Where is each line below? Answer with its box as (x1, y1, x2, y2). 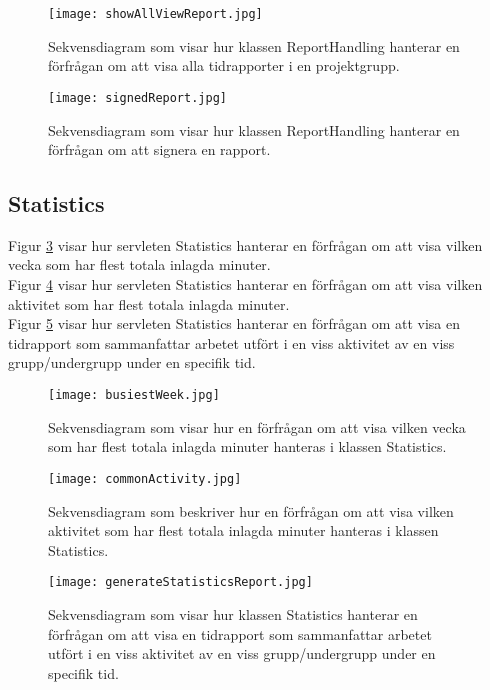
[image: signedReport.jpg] (48, 90, 227, 105)
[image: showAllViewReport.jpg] (48, 7, 263, 21)
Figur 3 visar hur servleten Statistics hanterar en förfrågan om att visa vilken (8, 234, 483, 255)
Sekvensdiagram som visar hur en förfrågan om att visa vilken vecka (48, 416, 466, 437)
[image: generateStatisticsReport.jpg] (48, 575, 313, 590)
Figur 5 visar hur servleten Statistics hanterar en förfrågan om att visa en (8, 313, 461, 334)
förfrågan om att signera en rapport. (48, 139, 271, 160)
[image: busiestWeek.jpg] (48, 388, 220, 403)
